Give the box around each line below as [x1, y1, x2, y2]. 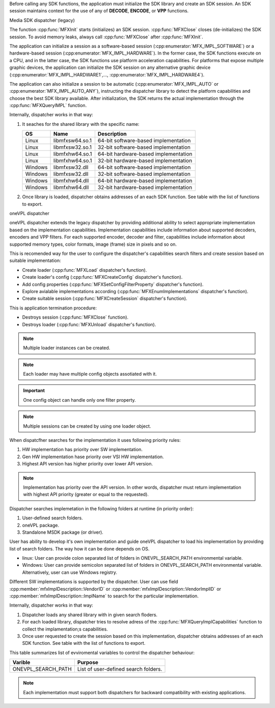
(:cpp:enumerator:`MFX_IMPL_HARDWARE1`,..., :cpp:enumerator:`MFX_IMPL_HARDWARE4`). [9, 71, 205, 77]
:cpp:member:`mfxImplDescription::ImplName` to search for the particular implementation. [9, 593, 199, 599]
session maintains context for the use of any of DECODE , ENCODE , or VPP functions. [9, 8, 189, 14]
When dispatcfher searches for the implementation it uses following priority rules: [9, 437, 181, 443]
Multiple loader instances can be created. [23, 345, 111, 351]
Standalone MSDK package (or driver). [22, 529, 104, 535]
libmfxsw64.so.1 [53, 137, 92, 144]
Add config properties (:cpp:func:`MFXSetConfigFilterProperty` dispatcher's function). [22, 281, 204, 287]
